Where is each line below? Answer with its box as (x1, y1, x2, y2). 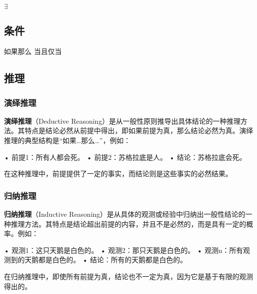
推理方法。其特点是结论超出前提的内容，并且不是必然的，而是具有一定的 (10, 218, 246, 229)
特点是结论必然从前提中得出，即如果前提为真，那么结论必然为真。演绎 (24, 125, 253, 136)
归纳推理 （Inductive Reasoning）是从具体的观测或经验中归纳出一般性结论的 (4, 208, 246, 219)
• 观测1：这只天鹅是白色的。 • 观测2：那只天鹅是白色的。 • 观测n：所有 (4, 245, 243, 255)
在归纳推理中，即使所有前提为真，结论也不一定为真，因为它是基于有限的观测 (4, 271, 253, 281)
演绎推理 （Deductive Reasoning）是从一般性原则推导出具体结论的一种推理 (4, 115, 241, 126)
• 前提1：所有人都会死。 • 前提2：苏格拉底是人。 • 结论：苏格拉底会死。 (4, 151, 246, 162)
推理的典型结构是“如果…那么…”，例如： (4, 135, 130, 145)
